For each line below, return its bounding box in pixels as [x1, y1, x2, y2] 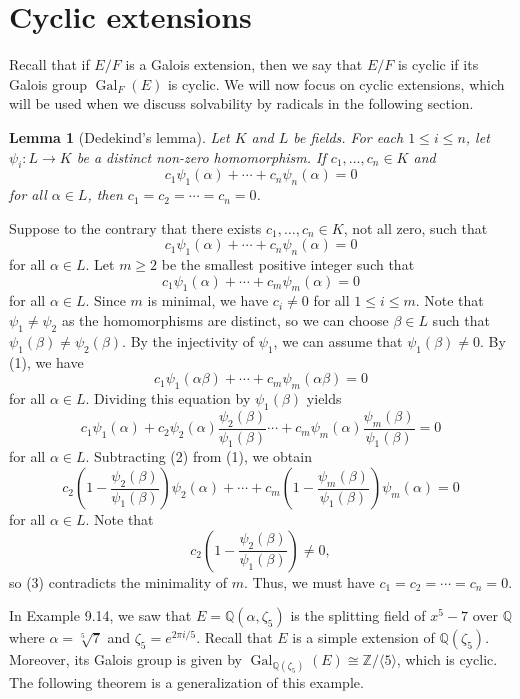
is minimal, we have [147, 290, 269, 311]
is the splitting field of [290, 605, 426, 626]
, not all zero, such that [343, 217, 488, 238]
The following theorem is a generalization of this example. [9, 672, 364, 693]
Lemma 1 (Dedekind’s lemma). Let [9, 126, 230, 147]
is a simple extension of [292, 627, 435, 648]
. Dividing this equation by [85, 388, 251, 409]
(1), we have [9, 351, 84, 372]
